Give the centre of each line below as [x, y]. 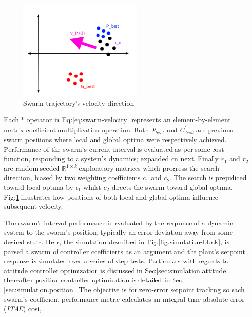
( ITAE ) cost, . [25, 308]
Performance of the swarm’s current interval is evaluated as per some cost [114, 149]
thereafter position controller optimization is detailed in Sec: [94, 280]
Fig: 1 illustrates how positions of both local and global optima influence [111, 196]
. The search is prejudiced [208, 177]
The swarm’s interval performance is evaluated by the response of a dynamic [118, 222]
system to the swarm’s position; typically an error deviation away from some [118, 232]
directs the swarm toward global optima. [172, 187]
